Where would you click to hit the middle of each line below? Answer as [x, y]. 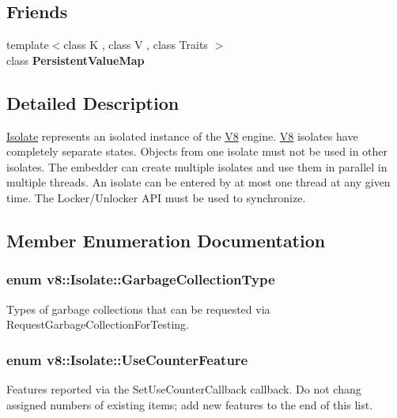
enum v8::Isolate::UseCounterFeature [127, 359]
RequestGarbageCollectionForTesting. [98, 324]
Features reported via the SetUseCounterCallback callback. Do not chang [184, 388]
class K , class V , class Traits [136, 45]
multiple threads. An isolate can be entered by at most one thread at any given [198, 182]
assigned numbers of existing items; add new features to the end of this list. [190, 404]
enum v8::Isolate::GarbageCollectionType [141, 279]
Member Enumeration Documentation [166, 240]
